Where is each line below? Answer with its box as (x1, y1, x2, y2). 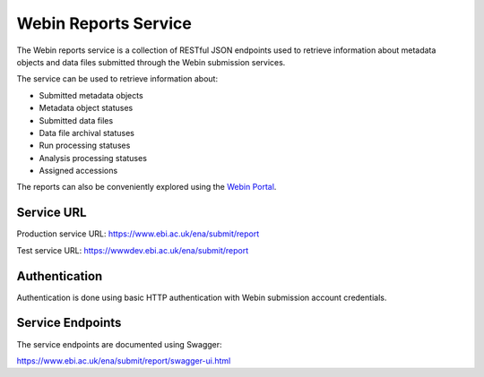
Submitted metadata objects (39, 90, 143, 100)
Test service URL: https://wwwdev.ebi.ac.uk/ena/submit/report (16, 244, 249, 255)
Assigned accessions (39, 166, 118, 176)
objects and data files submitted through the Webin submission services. (16, 56, 286, 67)
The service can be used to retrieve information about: (16, 73, 219, 84)
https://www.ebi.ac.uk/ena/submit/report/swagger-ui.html (16, 355, 231, 366)
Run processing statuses (39, 140, 131, 151)
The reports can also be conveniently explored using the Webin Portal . (16, 182, 277, 193)
